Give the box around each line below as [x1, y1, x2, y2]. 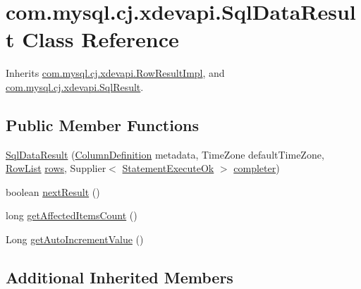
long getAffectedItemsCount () [6, 208, 137, 223]
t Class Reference [6, 25, 179, 54]
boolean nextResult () [6, 184, 100, 199]
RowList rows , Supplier [6, 161, 106, 176]
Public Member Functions [6, 113, 199, 135]
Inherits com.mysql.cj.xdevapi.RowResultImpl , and [6, 66, 225, 80]
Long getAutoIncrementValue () [6, 232, 144, 247]
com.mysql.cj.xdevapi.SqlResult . [6, 79, 144, 94]
